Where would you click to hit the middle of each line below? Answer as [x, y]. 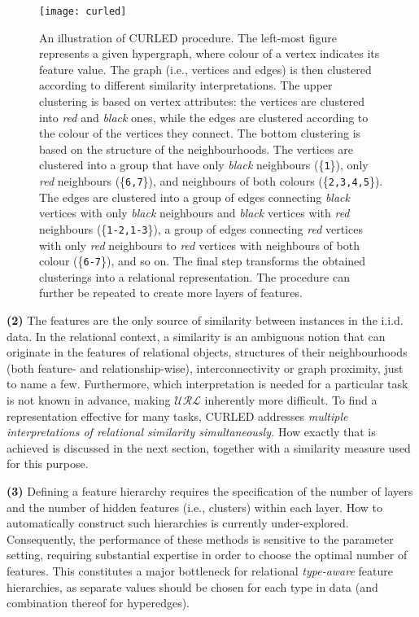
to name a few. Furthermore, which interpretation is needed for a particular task [207, 384]
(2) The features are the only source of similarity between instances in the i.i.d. [205, 320]
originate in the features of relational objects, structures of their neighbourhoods [207, 352]
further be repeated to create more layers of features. [171, 293]
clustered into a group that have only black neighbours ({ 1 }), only [204, 165]
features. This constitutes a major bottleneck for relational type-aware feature [200, 570]
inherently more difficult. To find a [291, 399]
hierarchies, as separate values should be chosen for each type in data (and [192, 586]
